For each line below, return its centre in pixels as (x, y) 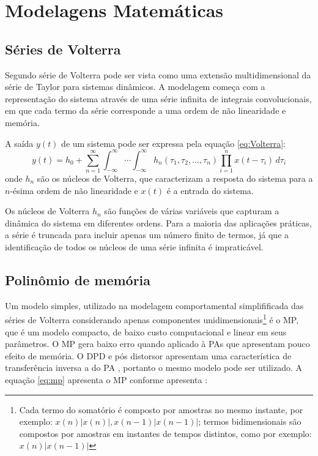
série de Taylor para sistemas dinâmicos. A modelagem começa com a (135, 87)
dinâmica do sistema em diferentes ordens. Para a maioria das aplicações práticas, (158, 222)
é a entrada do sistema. (210, 190)
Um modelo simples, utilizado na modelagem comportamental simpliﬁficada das (154, 305)
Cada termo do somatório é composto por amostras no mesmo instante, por (161, 409)
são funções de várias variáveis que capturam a (192, 211)
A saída (19, 143)
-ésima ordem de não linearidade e (74, 190)
